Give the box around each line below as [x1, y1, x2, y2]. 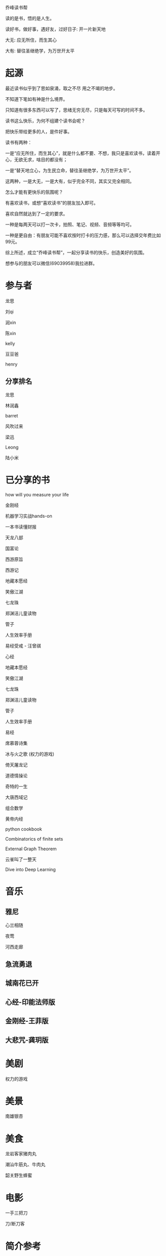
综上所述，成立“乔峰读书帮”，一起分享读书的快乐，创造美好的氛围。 [5, 249, 147, 256]
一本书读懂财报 [5, 523, 37, 529]
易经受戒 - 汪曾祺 [5, 643, 42, 649]
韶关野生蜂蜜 [5, 1173, 32, 1179]
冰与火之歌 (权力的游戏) [5, 750, 55, 757]
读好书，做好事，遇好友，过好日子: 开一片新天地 [5, 26, 106, 32]
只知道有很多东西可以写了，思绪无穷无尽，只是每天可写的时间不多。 [5, 106, 148, 113]
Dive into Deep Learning [5, 866, 56, 872]
